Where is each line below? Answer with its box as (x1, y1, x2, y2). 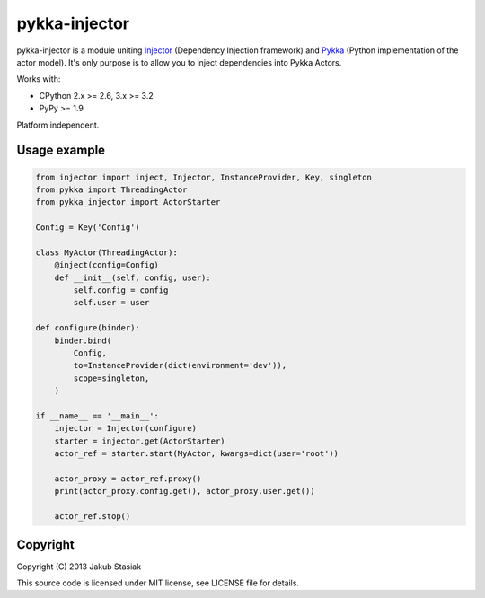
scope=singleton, (73, 373, 150, 383)
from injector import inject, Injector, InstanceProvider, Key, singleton (35, 171, 373, 182)
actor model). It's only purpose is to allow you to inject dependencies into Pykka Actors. (16, 57, 342, 67)
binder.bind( (54, 335, 112, 346)
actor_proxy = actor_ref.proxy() (54, 473, 202, 484)
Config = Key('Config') (35, 223, 141, 233)
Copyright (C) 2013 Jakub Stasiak (16, 561, 142, 572)
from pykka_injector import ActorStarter (35, 198, 221, 207)
